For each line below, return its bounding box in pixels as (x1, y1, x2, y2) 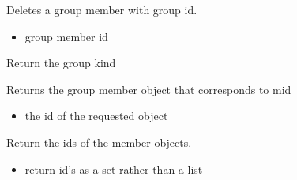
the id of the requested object (24, 107, 168, 124)
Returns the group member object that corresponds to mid (6, 81, 291, 97)
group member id (24, 28, 108, 44)
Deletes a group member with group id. (6, 2, 197, 17)
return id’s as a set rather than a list (24, 160, 203, 177)
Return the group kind (6, 54, 116, 71)
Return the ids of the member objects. (6, 133, 192, 150)
